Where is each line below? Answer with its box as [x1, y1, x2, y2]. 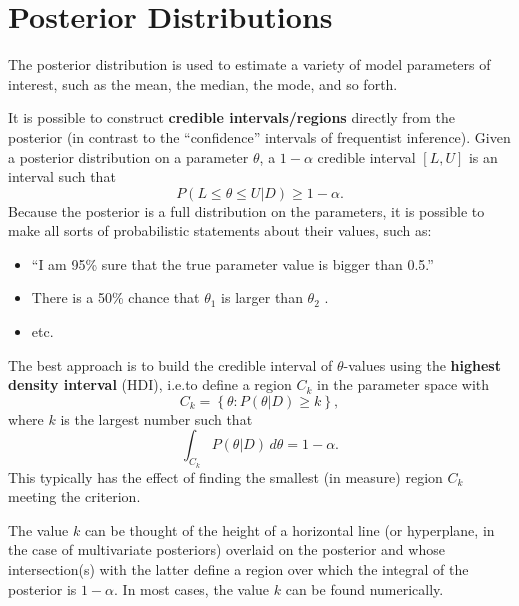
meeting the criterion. [8, 486, 141, 507]
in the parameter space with [316, 374, 490, 395]
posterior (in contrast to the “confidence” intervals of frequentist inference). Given [8, 126, 511, 147]
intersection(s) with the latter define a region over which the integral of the [8, 559, 469, 580]
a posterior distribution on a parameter [8, 146, 249, 167]
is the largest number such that [60, 408, 253, 429]
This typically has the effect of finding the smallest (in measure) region [8, 466, 443, 487]
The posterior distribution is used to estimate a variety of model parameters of [8, 54, 491, 75]
